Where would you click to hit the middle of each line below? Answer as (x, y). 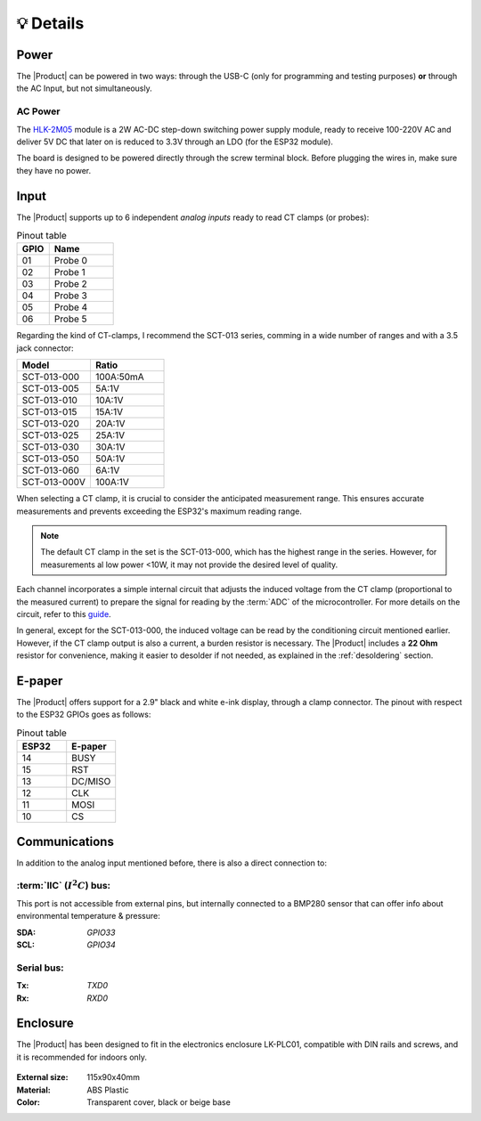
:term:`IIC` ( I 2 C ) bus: (64, 885)
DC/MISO (91, 782)
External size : (42, 1077)
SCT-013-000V (54, 483)
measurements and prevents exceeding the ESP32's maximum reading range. (159, 511)
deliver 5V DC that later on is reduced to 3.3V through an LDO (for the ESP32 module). (175, 142)
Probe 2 (71, 284)
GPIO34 (101, 945)
